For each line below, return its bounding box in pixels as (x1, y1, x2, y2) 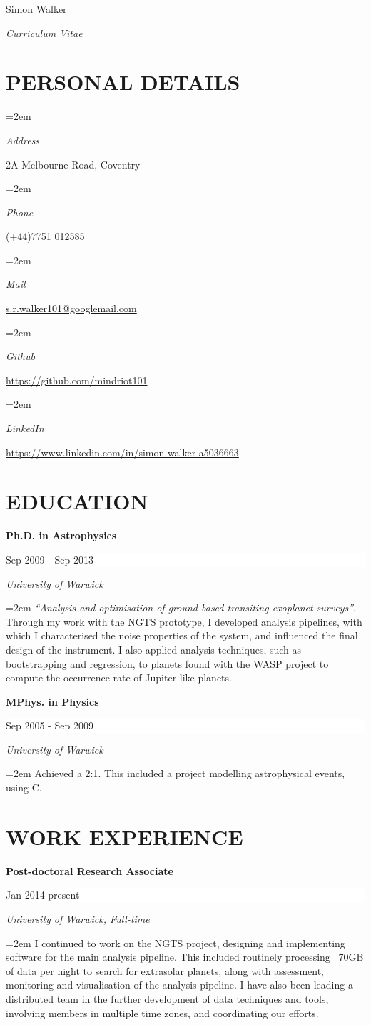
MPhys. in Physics (6, 694, 99, 709)
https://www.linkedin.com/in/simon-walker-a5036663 (6, 444, 239, 459)
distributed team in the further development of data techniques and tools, (6, 991, 329, 1006)
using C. (6, 780, 42, 795)
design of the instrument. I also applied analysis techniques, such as (6, 641, 302, 656)
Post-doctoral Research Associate (6, 863, 173, 878)
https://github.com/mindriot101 (6, 372, 148, 387)
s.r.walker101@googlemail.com (6, 301, 137, 316)
